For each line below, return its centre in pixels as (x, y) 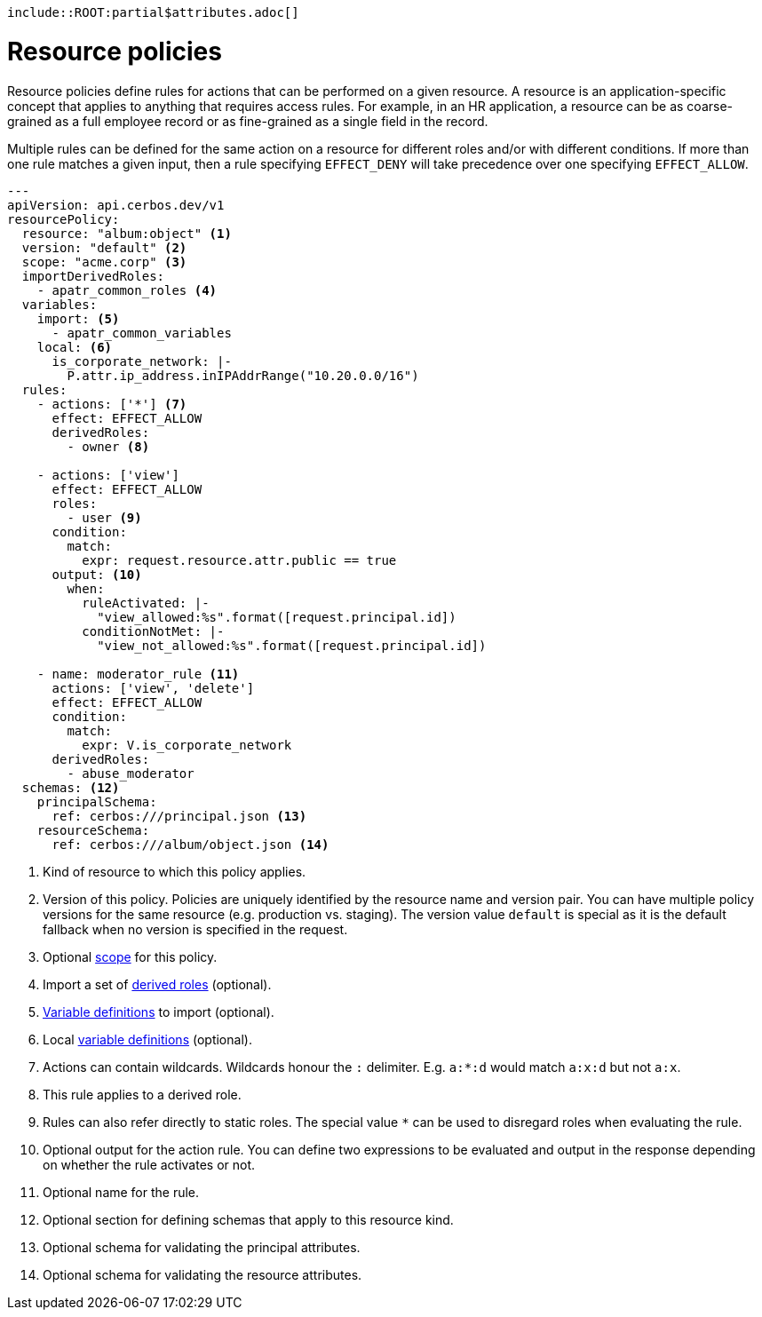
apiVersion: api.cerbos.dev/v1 (116, 205)
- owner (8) (108, 446)
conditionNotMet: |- (153, 631)
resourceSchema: (93, 830)
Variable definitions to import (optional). (159, 1012)
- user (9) (104, 517)
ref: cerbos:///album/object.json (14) (190, 844)
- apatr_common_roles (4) (127, 290)
